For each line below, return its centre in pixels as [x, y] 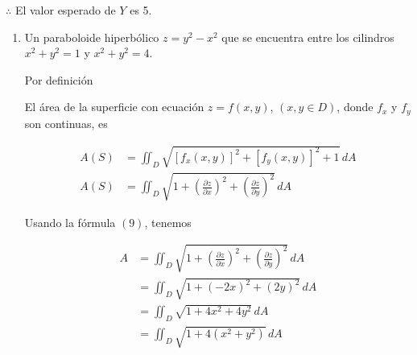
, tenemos [168, 222]
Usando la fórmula [70, 222]
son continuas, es [66, 123]
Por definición [59, 79]
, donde [355, 107]
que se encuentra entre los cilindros [308, 37]
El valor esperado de [65, 10]
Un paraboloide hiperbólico [92, 37]
